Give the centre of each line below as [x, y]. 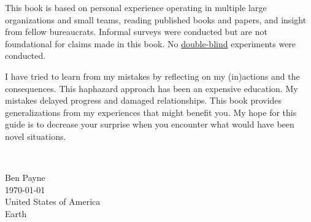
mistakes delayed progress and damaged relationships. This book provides [144, 100]
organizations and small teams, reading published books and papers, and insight [156, 19]
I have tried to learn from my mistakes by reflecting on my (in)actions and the [152, 76]
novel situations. [36, 136]
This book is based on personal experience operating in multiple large [136, 7]
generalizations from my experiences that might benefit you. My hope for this [151, 112]
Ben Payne [25, 178]
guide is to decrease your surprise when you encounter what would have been [150, 124]
